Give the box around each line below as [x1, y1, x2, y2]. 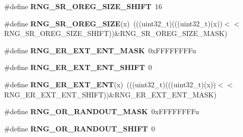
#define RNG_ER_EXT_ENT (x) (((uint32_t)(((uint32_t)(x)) [4, 79, 216, 89]
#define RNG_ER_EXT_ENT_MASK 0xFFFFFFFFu [4, 45, 196, 55]
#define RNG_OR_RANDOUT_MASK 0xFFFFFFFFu [4, 106, 199, 117]
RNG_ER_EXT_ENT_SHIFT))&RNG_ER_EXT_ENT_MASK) [4, 89, 217, 99]
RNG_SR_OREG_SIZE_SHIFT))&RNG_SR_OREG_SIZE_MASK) [4, 28, 227, 39]
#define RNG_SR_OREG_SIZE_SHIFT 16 [4, 1, 163, 11]
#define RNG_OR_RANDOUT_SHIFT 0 [4, 123, 155, 133]
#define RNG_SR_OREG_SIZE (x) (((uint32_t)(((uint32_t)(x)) [4, 18, 223, 28]
